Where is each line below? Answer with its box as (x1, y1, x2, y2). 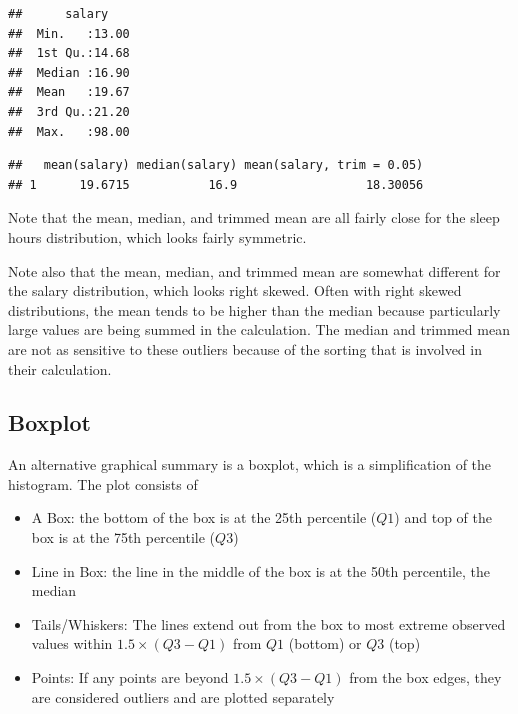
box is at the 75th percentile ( (31, 527, 216, 548)
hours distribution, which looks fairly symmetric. (8, 226, 307, 247)
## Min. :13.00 (8, 26, 130, 41)
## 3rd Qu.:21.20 (8, 104, 130, 119)
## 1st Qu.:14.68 (8, 46, 130, 61)
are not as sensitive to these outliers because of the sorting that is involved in (8, 338, 482, 359)
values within (31, 633, 113, 654)
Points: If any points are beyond (31, 667, 229, 688)
